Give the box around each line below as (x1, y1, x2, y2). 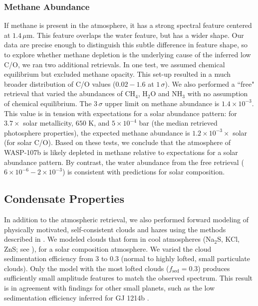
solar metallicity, (23, 118, 73, 128)
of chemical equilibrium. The (4, 98, 92, 108)
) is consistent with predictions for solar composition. (62, 166, 225, 177)
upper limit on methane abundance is (105, 98, 220, 108)
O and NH (150, 88, 183, 99)
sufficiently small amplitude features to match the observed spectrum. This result (4, 273, 253, 283)
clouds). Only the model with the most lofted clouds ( (4, 263, 169, 273)
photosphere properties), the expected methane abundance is (4, 127, 190, 138)
